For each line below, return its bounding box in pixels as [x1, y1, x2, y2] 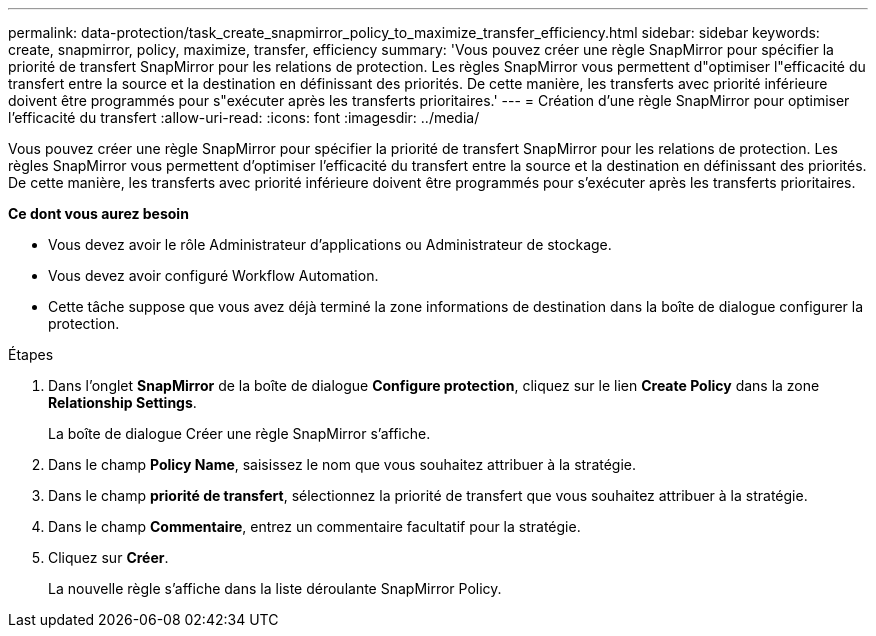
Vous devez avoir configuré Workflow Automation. [48, 267, 379, 284]
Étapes [8, 346, 54, 363]
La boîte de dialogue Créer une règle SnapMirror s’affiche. [48, 425, 431, 442]
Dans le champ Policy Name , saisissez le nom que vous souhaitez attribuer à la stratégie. [48, 456, 637, 473]
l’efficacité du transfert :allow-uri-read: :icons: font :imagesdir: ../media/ [8, 109, 480, 126]
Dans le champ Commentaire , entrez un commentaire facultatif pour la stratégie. [48, 518, 581, 535]
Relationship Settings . [48, 394, 197, 411]
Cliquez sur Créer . [48, 549, 169, 566]
